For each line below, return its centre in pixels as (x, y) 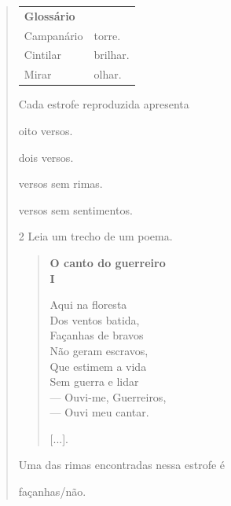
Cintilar (42, 55)
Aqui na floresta (88, 304)
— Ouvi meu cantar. (99, 412)
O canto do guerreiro (108, 262)
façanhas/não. (52, 491)
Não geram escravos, (99, 350)
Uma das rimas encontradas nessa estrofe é (122, 465)
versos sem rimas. (60, 183)
